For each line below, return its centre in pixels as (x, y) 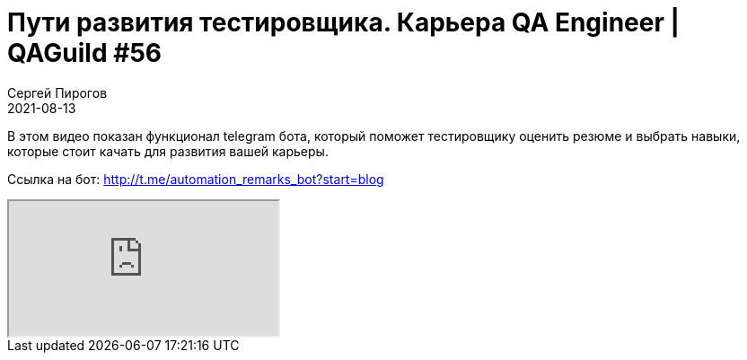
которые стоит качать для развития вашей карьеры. (168, 151)
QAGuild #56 (84, 53)
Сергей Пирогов (57, 92)
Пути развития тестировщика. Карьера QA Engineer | (343, 22)
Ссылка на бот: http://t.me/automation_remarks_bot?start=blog (196, 179)
